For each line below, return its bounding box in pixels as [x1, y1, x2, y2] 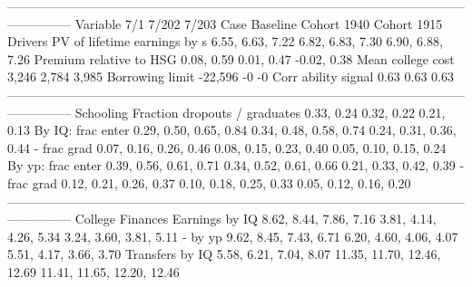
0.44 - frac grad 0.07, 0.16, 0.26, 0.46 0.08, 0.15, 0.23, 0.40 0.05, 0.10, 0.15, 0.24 [7, 138, 447, 157]
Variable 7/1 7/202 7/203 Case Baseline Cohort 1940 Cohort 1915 [74, 14, 443, 33]
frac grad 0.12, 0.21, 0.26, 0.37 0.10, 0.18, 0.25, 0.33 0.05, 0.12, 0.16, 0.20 [7, 173, 411, 192]
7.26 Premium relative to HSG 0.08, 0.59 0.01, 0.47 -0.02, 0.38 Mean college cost [7, 49, 455, 68]
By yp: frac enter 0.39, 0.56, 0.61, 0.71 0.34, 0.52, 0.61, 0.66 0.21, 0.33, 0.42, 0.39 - [7, 156, 465, 175]
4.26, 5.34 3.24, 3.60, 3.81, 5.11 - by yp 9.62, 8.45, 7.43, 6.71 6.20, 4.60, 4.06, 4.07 [7, 226, 458, 245]
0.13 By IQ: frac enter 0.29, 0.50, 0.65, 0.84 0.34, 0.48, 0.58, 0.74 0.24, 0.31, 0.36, [7, 120, 457, 139]
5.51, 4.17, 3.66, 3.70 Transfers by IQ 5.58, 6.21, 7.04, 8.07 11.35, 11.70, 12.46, [7, 244, 441, 263]
